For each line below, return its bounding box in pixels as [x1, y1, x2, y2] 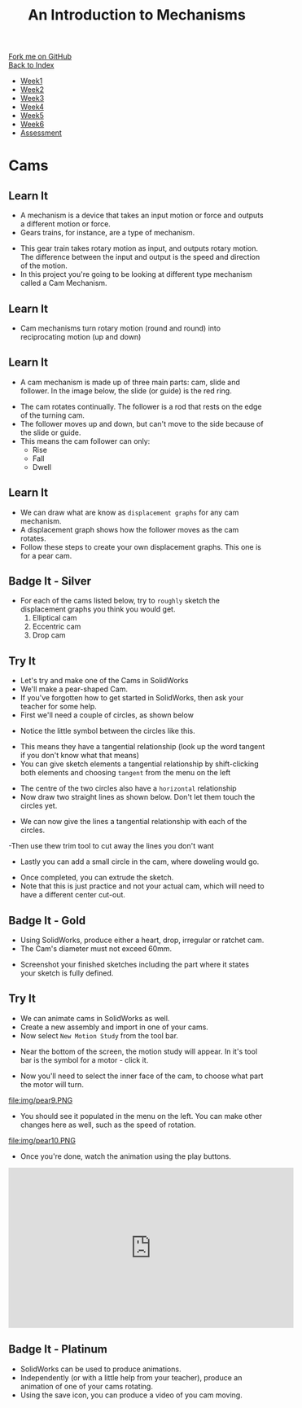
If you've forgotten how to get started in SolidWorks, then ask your [20, 693, 244, 703]
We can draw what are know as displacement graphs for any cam [20, 507, 239, 517]
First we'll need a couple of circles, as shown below [20, 710, 194, 720]
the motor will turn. [20, 1079, 84, 1089]
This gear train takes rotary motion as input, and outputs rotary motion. [20, 243, 259, 253]
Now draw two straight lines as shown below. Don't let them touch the [20, 792, 256, 802]
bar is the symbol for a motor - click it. [20, 1055, 149, 1064]
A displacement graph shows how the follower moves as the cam [20, 524, 239, 534]
